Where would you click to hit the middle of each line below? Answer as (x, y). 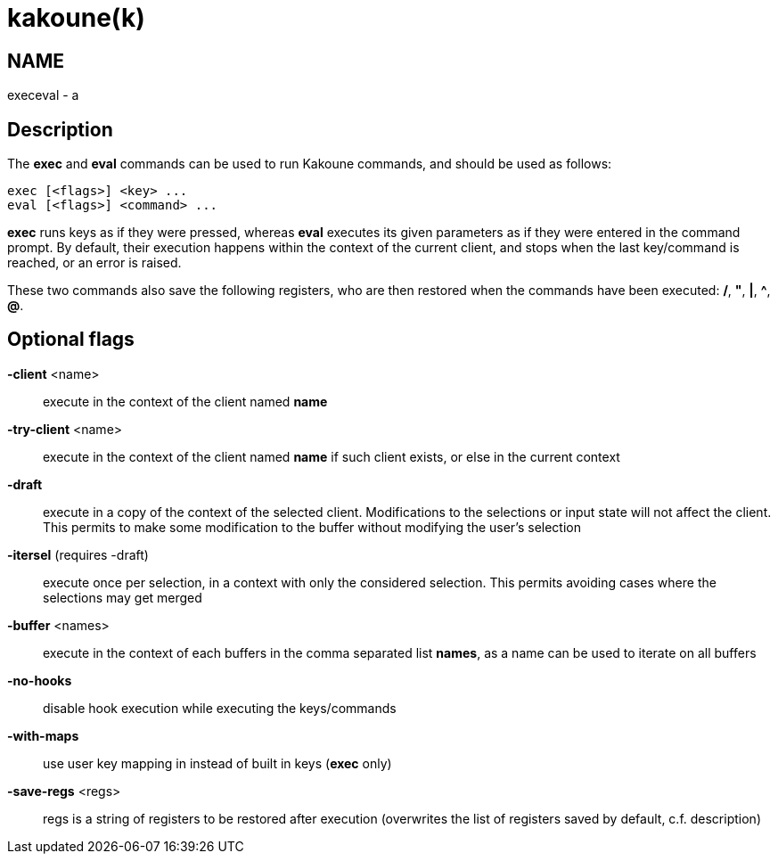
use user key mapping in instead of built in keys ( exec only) (217, 763)
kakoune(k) (76, 18)
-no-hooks (40, 680)
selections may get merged (123, 597)
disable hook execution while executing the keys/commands (220, 708)
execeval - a (43, 95)
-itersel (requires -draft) (78, 554)
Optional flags (71, 340)
